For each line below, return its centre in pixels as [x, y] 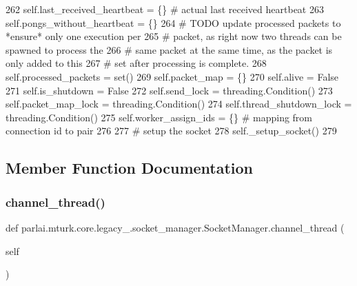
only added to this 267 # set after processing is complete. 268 [136, 63]
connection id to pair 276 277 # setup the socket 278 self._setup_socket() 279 [171, 131]
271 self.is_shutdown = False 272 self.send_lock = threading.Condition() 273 [169, 90]
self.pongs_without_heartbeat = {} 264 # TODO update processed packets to [173, 22]
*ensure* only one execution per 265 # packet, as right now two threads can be [174, 36]
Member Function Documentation [130, 168]
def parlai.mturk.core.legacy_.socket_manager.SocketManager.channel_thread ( [175, 227]
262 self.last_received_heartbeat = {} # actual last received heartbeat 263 [165, 9]
